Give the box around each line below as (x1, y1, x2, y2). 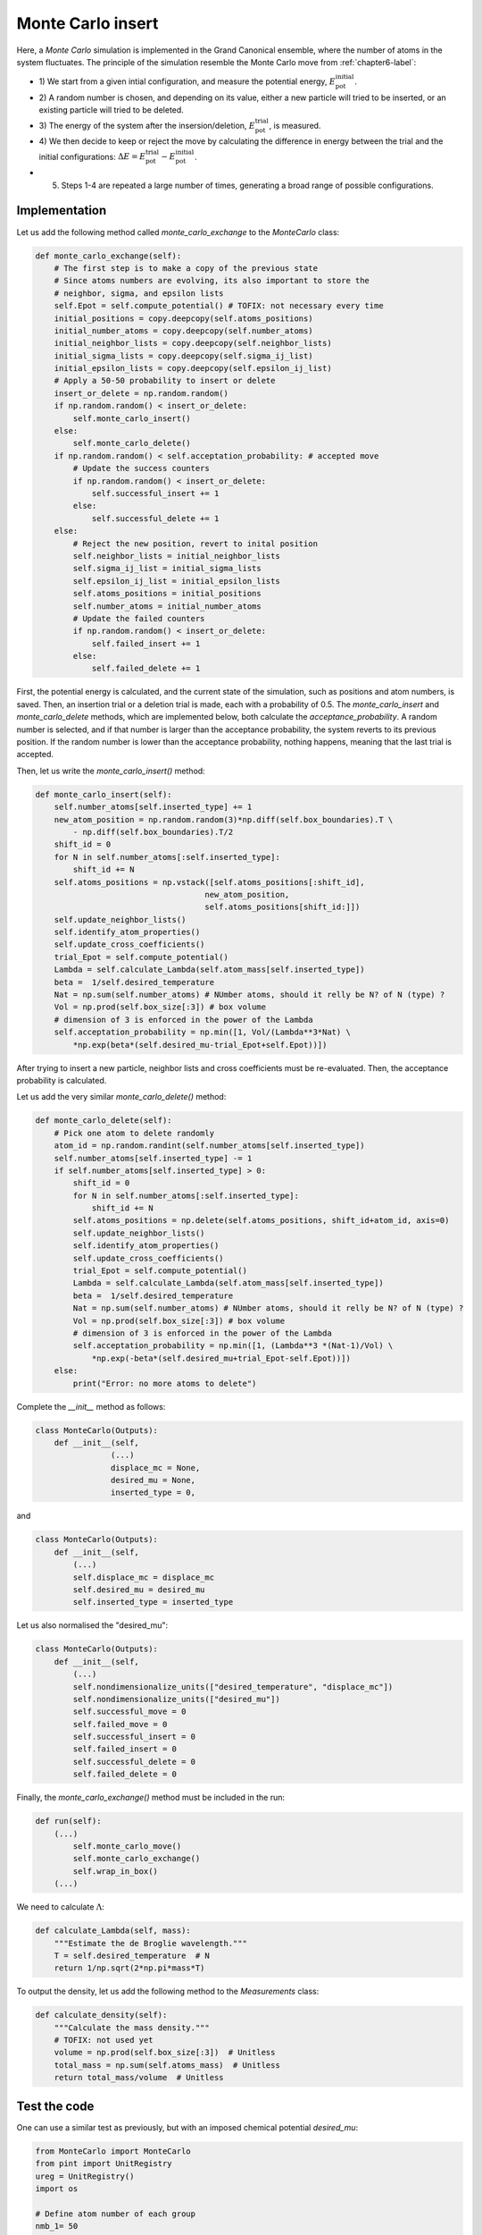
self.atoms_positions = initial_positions (72, 588, 262, 599)
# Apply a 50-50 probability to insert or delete (54, 375, 276, 386)
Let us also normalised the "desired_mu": (16, 1620, 169, 1631)
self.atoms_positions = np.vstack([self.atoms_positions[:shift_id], (54, 877, 365, 887)
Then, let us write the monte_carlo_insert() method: (16, 765, 205, 776)
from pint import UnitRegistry (35, 2159, 173, 2169)
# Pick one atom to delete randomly (54, 1127, 214, 1138)
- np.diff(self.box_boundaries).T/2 (72, 827, 234, 837)
